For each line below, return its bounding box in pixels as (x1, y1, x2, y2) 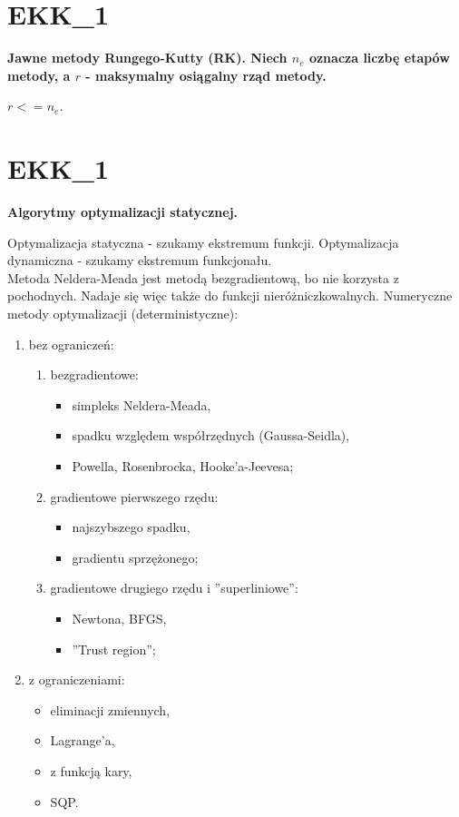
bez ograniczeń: (28, 334, 114, 353)
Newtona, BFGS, (72, 608, 167, 627)
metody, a (7, 65, 71, 84)
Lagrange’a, (50, 731, 115, 750)
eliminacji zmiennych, (50, 700, 171, 719)
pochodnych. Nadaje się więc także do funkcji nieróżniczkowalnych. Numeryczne (7, 286, 453, 305)
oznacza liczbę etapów (308, 48, 450, 67)
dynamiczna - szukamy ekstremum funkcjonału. (7, 251, 272, 270)
